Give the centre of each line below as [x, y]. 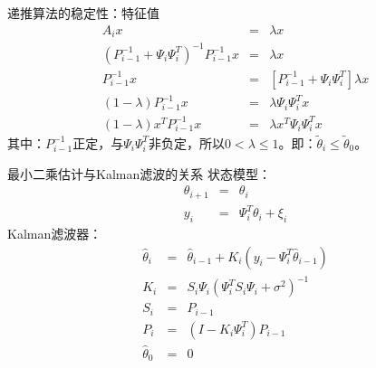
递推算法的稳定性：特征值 [83, 13]
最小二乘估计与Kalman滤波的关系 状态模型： [139, 173]
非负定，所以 [186, 142]
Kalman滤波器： [55, 233]
